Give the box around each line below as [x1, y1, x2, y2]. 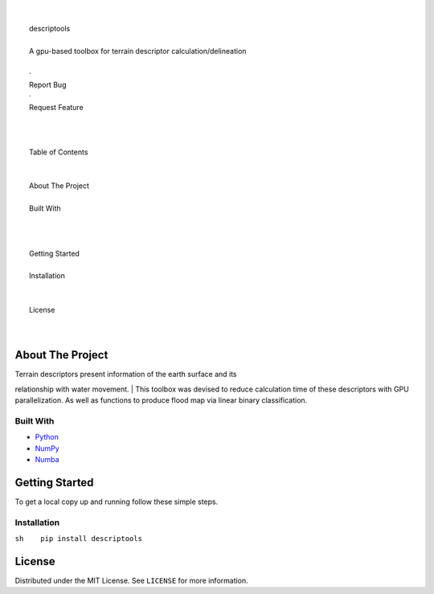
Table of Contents [29, 147, 88, 157]
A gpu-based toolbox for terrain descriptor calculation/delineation [29, 46, 247, 55]
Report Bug [29, 80, 67, 89]
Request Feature [29, 102, 84, 112]
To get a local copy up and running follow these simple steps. [14, 497, 219, 506]
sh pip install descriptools [14, 534, 142, 543]
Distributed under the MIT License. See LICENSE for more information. [14, 576, 248, 585]
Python [35, 432, 59, 442]
